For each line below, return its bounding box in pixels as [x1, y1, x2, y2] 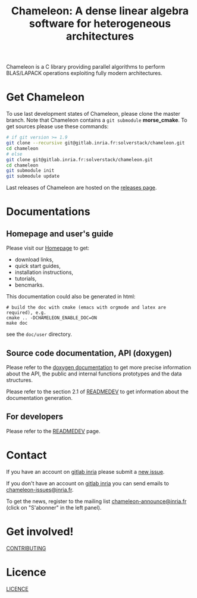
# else [6, 151, 23, 157]
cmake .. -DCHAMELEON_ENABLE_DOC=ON [6, 315, 97, 321]
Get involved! [6, 525, 74, 538]
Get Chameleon [6, 91, 85, 104]
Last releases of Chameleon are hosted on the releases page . [6, 184, 157, 192]
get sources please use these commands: [6, 123, 109, 130]
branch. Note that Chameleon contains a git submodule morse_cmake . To [6, 116, 187, 124]
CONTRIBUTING [6, 544, 46, 551]
